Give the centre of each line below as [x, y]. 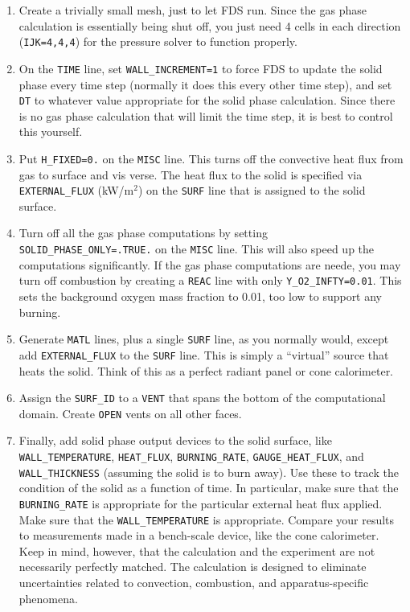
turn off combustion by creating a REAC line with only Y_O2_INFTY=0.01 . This [210, 280]
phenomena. [48, 598]
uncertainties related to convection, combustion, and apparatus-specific [194, 583]
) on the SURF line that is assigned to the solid [252, 190]
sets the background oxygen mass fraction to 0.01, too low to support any [201, 296]
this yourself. [51, 131]
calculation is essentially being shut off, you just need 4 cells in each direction [210, 25]
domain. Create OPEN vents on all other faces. [130, 413]
